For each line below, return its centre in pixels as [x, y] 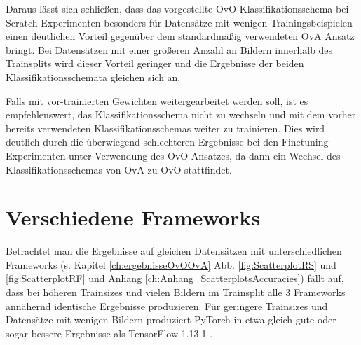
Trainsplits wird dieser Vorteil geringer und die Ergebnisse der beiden [155, 63]
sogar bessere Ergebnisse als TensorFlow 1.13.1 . [109, 333]
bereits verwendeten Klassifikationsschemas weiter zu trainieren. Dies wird [165, 128]
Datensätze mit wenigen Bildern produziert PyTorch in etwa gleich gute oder [171, 319]
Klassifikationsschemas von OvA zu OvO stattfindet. [119, 169]
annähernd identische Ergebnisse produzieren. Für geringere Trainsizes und [167, 305]
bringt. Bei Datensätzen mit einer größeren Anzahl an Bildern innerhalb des [169, 49]
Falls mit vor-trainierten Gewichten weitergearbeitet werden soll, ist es [157, 100]
